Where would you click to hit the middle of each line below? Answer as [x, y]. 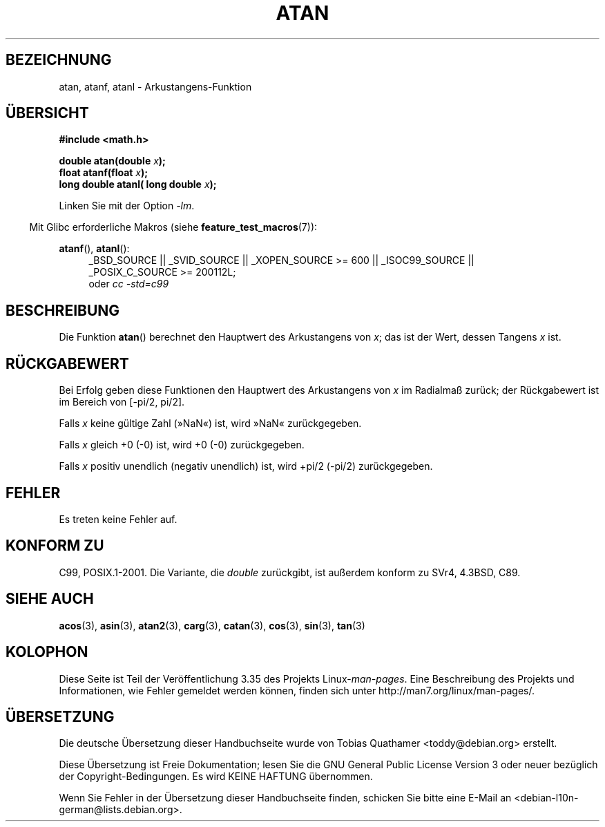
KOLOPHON [47, 652]
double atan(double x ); [112, 161]
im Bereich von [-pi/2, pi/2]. [122, 402]
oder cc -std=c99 [129, 284]
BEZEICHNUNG [59, 60]
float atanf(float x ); [104, 173]
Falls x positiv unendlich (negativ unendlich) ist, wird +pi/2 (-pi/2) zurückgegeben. [246, 466]
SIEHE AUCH [50, 599]
